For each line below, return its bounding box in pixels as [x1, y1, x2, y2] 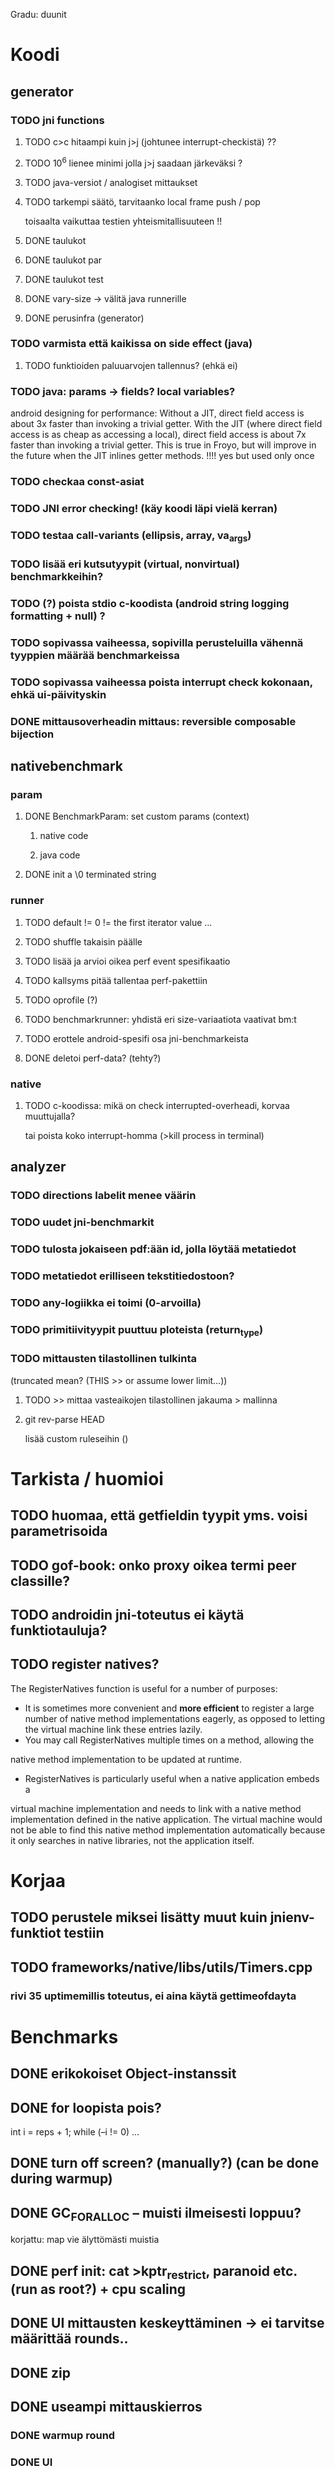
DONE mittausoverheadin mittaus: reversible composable [10, 714, 297, 728]
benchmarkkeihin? [10, 570, 104, 584]
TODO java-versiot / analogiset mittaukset [24, 176, 198, 188]
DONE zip [10, 2364, 72, 2381]
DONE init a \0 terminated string [24, 869, 157, 881]
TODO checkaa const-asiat [10, 475, 145, 489]
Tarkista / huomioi [10, 1467, 164, 1490]
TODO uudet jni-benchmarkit [10, 1215, 155, 1229]
